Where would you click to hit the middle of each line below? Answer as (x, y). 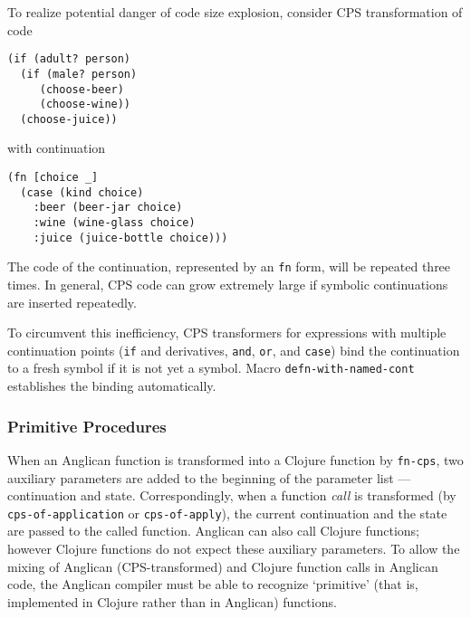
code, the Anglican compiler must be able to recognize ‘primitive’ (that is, (213, 584)
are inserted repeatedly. (72, 302)
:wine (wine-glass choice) (114, 223)
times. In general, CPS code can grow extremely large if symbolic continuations (228, 284)
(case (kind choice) (82, 192)
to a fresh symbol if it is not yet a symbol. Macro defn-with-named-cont (211, 368)
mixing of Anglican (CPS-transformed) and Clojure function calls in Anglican (223, 566)
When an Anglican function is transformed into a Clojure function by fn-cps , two (235, 459)
